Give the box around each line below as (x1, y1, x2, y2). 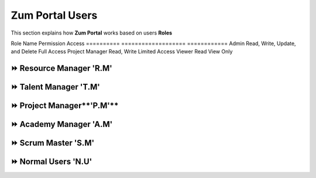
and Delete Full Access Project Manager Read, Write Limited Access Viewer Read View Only (11, 48, 233, 55)
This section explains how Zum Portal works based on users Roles (11, 29, 173, 36)
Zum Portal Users (11, 9, 98, 22)
